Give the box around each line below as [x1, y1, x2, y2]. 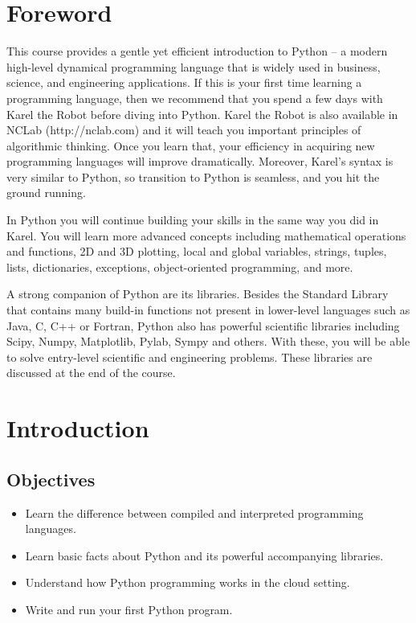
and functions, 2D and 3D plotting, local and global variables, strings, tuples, [6, 243, 387, 260]
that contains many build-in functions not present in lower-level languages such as [6, 301, 410, 318]
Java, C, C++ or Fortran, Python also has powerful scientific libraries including [6, 317, 400, 334]
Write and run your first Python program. [25, 600, 233, 617]
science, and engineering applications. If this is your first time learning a [6, 74, 362, 91]
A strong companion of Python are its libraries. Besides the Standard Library [6, 285, 389, 302]
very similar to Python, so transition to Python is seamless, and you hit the [6, 168, 380, 185]
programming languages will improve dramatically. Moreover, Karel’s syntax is [6, 153, 394, 170]
